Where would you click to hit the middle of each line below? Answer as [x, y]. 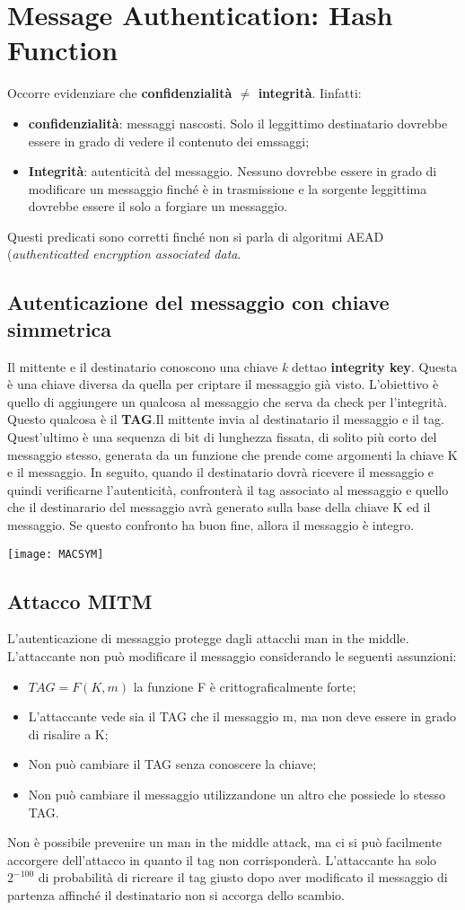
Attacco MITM [80, 601]
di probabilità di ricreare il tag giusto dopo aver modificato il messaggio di [243, 877]
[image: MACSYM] [56, 554]
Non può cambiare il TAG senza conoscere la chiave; [172, 764]
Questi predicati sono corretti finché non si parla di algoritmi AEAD [196, 236]
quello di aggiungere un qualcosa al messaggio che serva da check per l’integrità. [228, 401]
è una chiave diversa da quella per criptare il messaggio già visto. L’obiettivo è [223, 384]
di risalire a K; [68, 733]
